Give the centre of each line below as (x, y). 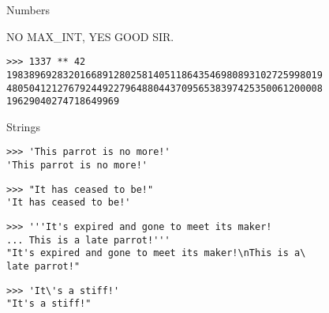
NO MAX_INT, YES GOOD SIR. (90, 36)
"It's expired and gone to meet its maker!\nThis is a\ (156, 253)
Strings (23, 126)
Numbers (28, 9)
